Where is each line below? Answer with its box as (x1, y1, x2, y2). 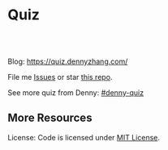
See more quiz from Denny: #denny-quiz (7, 87, 144, 98)
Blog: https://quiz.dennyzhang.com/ (7, 56, 128, 66)
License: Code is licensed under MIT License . (7, 132, 160, 142)
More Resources (7, 111, 93, 125)
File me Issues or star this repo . (7, 72, 113, 81)
